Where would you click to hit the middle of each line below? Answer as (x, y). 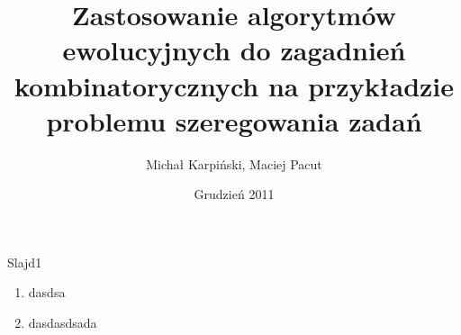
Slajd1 (25, 262)
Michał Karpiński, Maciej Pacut (234, 163)
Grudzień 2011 (234, 194)
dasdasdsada (63, 323)
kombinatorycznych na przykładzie (234, 85)
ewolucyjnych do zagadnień (234, 50)
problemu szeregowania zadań (234, 120)
